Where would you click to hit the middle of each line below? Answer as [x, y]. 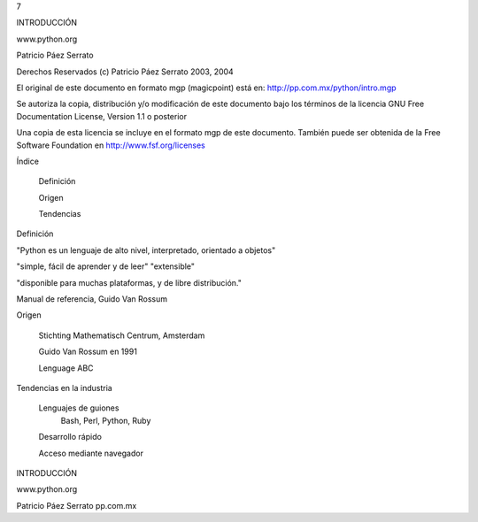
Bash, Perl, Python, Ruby [106, 420]
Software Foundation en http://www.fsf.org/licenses [111, 145]
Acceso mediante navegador [91, 453]
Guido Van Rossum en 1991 [88, 352]
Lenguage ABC [66, 368]
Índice [28, 161]
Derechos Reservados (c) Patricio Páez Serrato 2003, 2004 [125, 72]
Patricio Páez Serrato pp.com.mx [77, 505]
